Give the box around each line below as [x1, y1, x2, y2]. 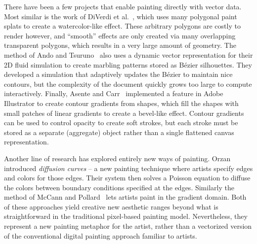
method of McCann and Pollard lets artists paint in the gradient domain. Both [4, 192, 247, 202]
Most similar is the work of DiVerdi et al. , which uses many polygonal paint [4, 11, 237, 21]
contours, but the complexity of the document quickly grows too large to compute [4, 78, 252, 89]
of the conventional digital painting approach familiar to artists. [4, 230, 197, 241]
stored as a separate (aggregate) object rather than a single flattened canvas [4, 127, 234, 137]
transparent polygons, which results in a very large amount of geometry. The [4, 40, 236, 50]
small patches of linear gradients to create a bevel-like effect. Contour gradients [4, 107, 244, 118]
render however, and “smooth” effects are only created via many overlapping [4, 30, 236, 40]
